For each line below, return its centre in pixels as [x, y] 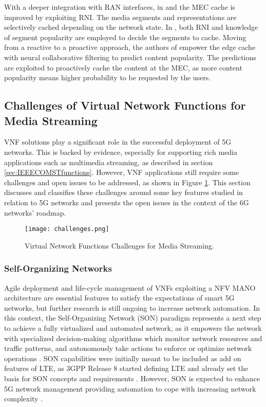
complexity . [24, 399]
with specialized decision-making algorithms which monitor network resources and [133, 338]
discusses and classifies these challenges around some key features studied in [123, 192]
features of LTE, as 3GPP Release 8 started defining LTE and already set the [126, 368]
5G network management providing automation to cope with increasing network [130, 388]
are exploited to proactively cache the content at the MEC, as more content [123, 67]
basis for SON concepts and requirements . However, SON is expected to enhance [132, 378]
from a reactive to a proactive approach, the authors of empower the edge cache [130, 47]
